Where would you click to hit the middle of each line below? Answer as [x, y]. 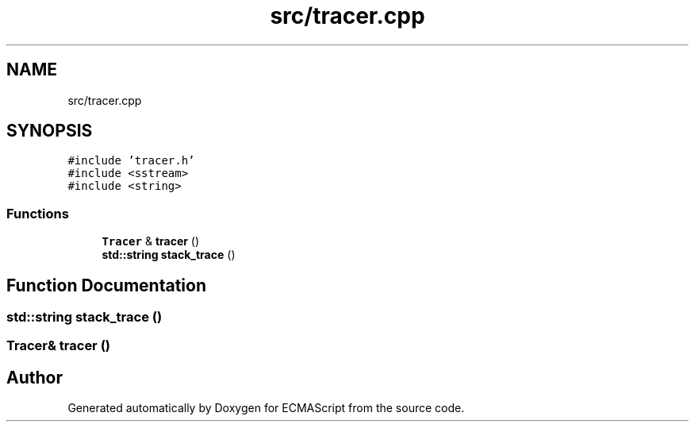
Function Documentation [106, 285]
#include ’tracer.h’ [131, 161]
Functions [38, 213]
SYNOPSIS [50, 131]
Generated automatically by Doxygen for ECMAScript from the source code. [266, 408]
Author [35, 377]
